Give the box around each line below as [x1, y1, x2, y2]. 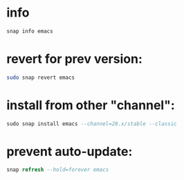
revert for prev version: [6, 51, 142, 66]
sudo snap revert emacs [6, 74, 75, 81]
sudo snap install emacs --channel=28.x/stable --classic [6, 120, 177, 127]
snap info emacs [6, 28, 53, 35]
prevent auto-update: [6, 143, 133, 159]
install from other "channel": [6, 97, 175, 113]
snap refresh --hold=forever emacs [6, 166, 109, 174]
